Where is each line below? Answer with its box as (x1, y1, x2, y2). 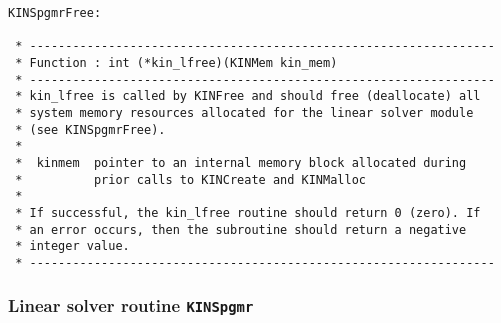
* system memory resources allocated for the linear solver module (15, 105, 474, 120)
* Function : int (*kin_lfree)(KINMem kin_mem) (15, 55, 338, 70)
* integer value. (15, 239, 130, 254)
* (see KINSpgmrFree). (15, 122, 166, 137)
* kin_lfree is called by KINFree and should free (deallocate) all (15, 89, 481, 104)
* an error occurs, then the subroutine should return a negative (15, 222, 467, 237)
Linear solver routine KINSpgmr (8, 293, 254, 318)
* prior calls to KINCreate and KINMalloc (15, 172, 366, 187)
